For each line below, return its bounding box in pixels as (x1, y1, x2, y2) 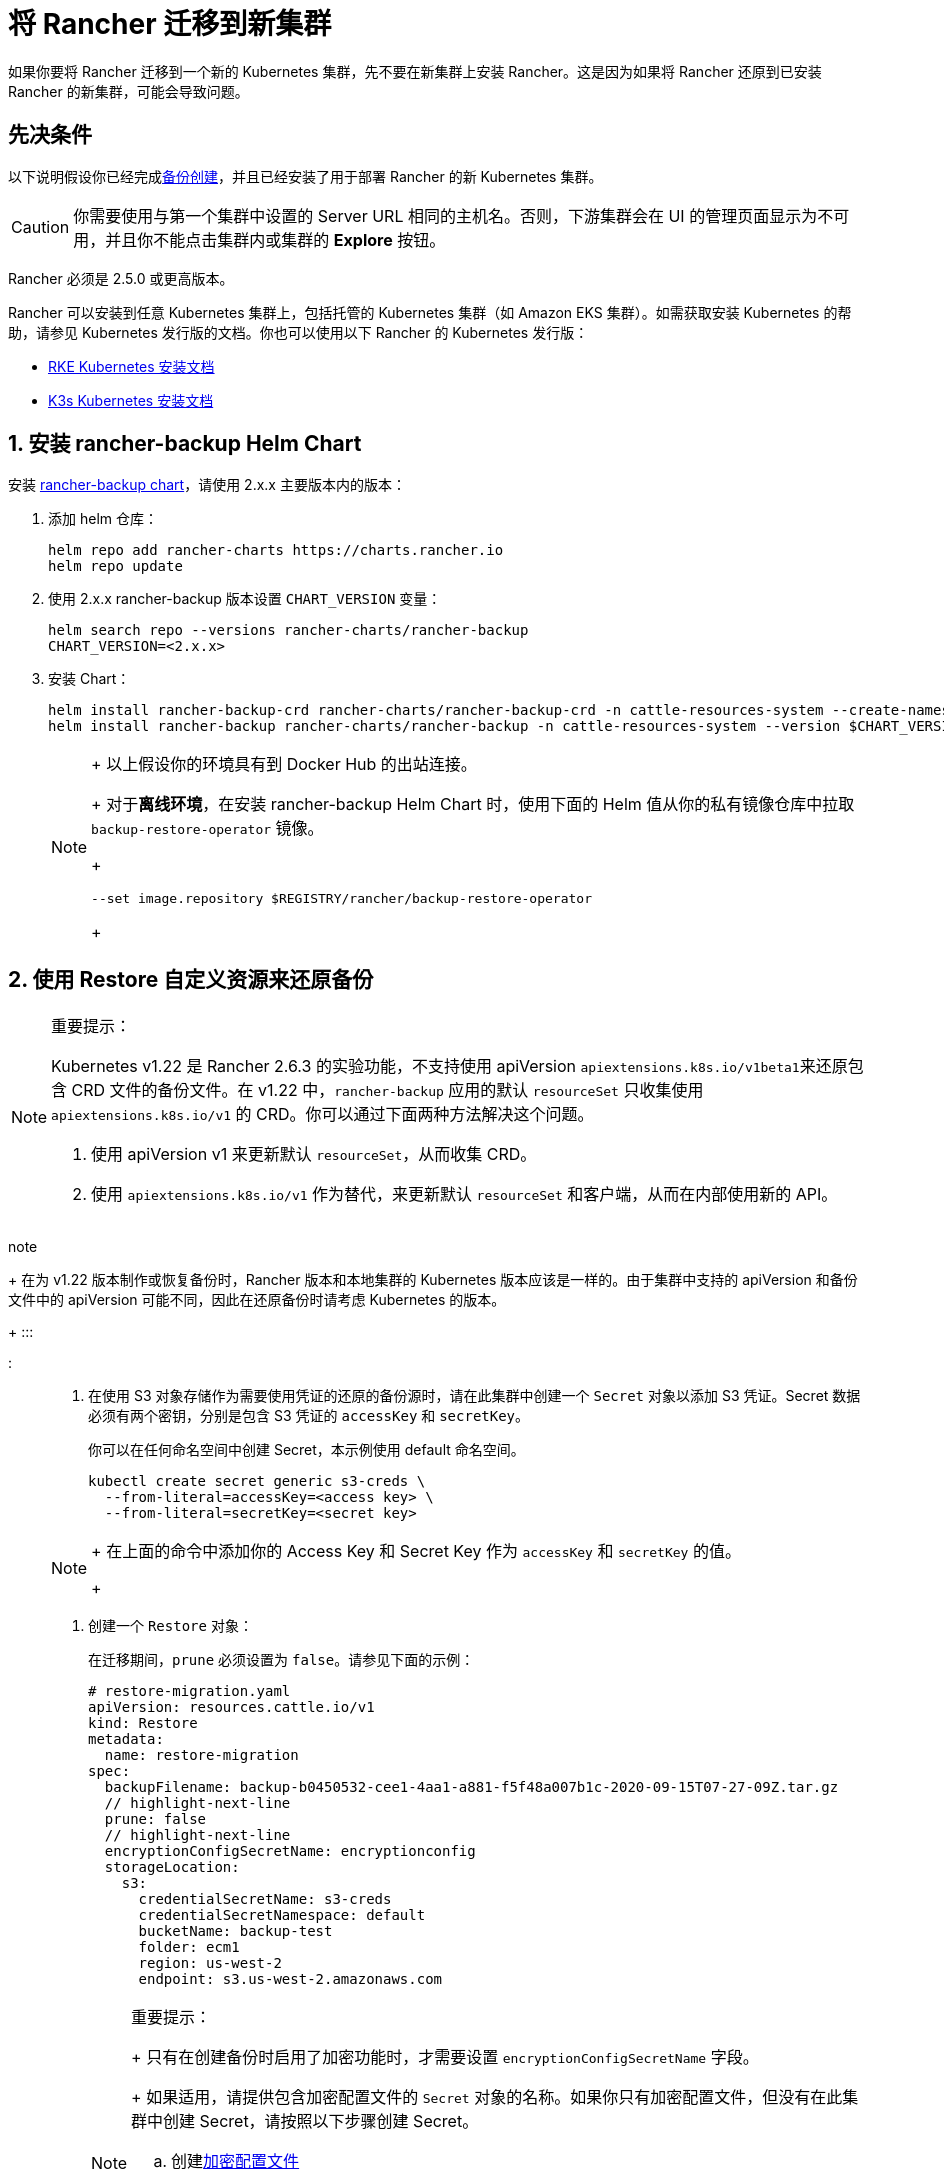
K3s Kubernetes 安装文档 (48, 391, 214, 409)
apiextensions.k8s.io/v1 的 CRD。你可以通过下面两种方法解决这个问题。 (51, 1104, 594, 1125)
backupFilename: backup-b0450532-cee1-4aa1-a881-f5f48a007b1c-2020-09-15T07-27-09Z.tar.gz (104, 1779, 839, 1796)
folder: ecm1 (138, 1939, 240, 1956)
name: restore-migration (104, 1747, 299, 1764)
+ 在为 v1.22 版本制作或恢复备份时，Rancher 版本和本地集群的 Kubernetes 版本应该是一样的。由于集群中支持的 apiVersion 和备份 (8, 1271, 858, 1289)
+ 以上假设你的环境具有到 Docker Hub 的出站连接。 (91, 754, 477, 775)
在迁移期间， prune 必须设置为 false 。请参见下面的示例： (88, 1651, 475, 1669)
